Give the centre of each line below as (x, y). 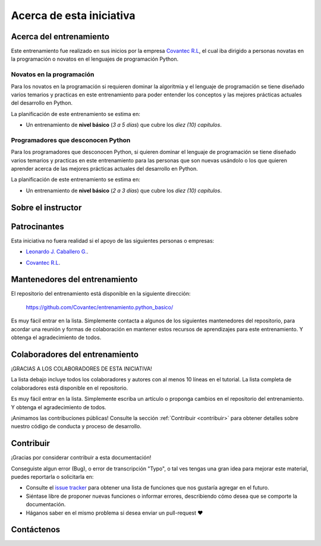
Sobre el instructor (46, 207)
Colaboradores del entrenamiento (75, 354)
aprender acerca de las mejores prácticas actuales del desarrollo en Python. (105, 169)
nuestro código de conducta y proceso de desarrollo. (76, 426)
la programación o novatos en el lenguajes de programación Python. (95, 59)
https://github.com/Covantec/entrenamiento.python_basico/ (100, 307)
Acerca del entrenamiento (60, 37)
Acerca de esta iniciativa (73, 15)
